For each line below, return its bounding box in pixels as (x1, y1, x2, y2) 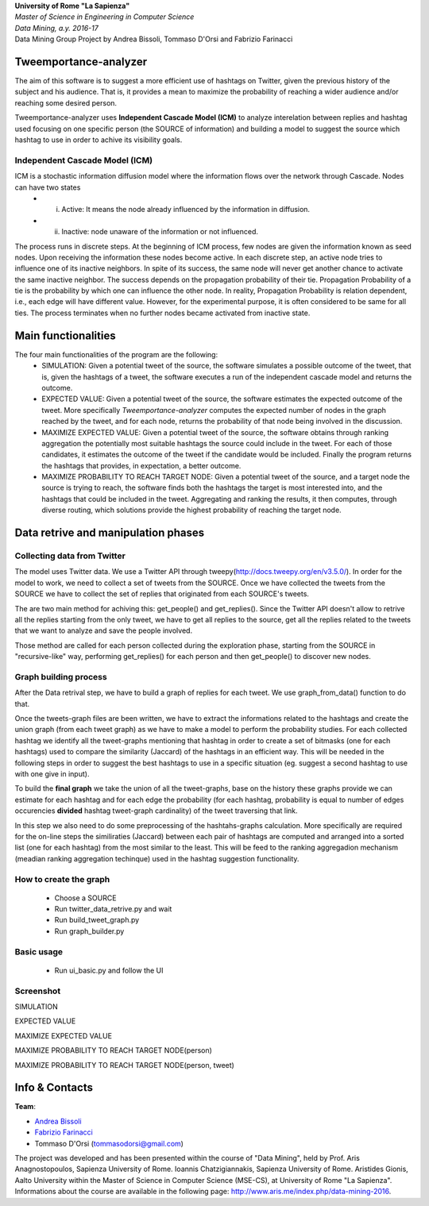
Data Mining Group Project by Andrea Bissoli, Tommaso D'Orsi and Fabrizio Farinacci (14, 34, 293, 44)
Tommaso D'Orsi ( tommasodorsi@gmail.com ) (34, 1139, 184, 1148)
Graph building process (14, 671, 107, 682)
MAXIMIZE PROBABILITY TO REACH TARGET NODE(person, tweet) (14, 1060, 234, 1069)
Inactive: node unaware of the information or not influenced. (61, 227, 258, 237)
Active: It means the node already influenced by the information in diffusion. (61, 205, 310, 214)
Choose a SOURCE (54, 893, 117, 903)
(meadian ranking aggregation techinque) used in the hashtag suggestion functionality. (14, 853, 300, 863)
